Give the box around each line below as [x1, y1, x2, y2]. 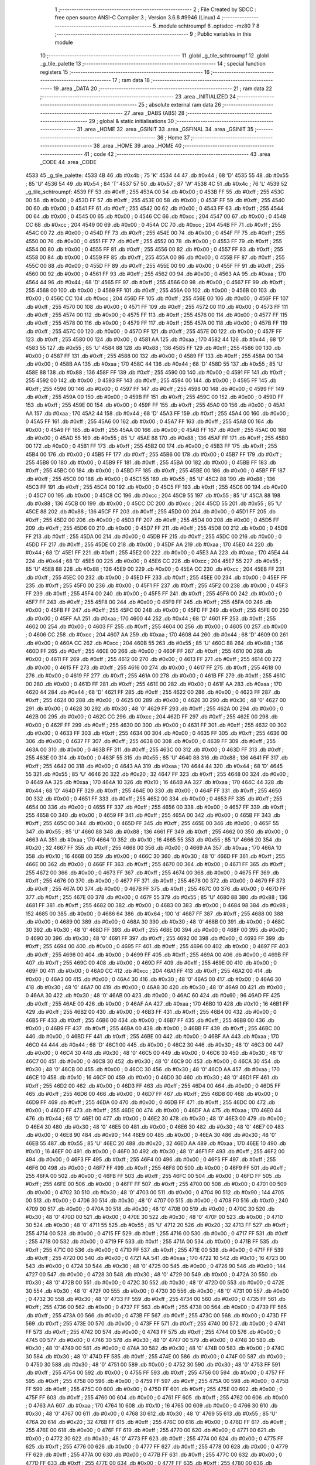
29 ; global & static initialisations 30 [88, 118, 174, 125]
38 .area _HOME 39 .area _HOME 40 [93, 142, 181, 149]
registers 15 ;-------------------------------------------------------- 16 [40, 68, 210, 76]
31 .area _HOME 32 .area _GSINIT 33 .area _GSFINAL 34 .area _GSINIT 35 [77, 126, 254, 133]
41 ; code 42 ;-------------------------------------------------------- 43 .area [84, 150, 270, 158]
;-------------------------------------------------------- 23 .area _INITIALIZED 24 [40, 93, 236, 100]
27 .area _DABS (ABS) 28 [123, 109, 185, 117]
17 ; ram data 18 [112, 77, 150, 84]
